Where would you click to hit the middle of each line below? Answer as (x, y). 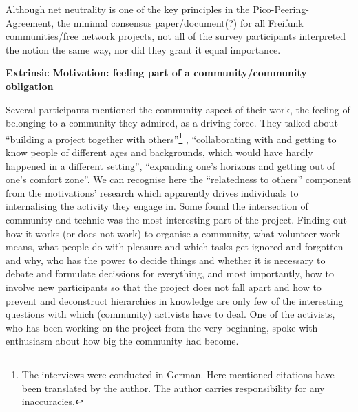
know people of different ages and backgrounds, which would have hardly (159, 152)
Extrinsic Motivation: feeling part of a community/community (156, 73)
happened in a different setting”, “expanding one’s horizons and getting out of (170, 165)
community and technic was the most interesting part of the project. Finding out (176, 219)
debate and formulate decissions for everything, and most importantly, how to (170, 273)
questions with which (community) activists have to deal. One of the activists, (170, 314)
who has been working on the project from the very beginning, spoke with (162, 327)
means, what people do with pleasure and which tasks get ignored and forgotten (175, 247)
